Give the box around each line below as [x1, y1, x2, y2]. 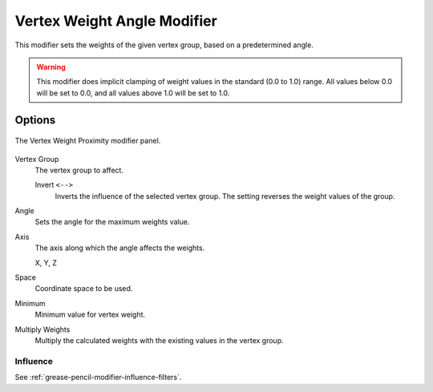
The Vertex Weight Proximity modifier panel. [14, 136, 161, 146]
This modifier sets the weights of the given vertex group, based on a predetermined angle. [14, 40, 314, 50]
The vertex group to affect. [34, 165, 124, 175]
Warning [36, 62, 66, 71]
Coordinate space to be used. [34, 284, 133, 293]
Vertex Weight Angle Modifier [14, 12, 218, 30]
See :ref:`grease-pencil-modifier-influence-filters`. [14, 373, 182, 382]
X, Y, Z [34, 257, 58, 268]
